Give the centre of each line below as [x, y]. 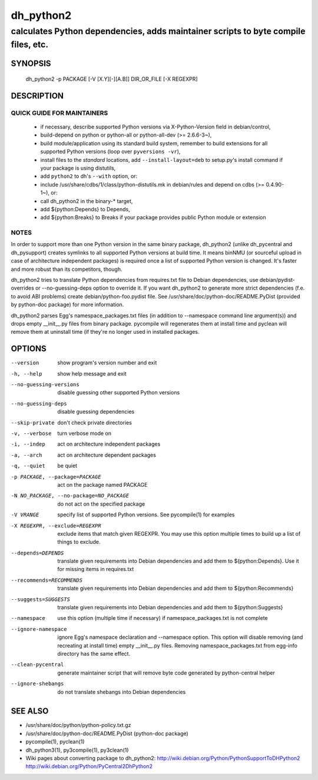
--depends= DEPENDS [37, 553]
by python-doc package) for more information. [67, 305]
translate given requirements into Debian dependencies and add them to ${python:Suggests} [170, 608]
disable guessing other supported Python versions [119, 393]
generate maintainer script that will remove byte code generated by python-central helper [166, 673]
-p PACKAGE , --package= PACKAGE [56, 477]
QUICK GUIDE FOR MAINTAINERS [59, 113]
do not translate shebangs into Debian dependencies [122, 692]
